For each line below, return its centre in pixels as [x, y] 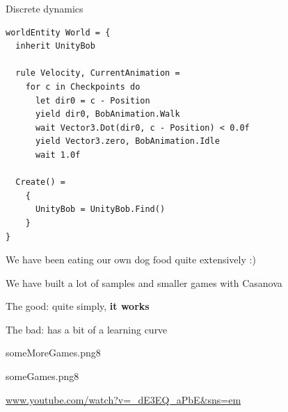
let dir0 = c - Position [93, 100]
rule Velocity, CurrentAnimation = [98, 73]
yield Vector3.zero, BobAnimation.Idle [127, 141]
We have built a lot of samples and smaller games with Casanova [144, 282]
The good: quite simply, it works [78, 306]
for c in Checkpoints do [83, 86]
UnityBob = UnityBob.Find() [100, 209]
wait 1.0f [58, 155]
